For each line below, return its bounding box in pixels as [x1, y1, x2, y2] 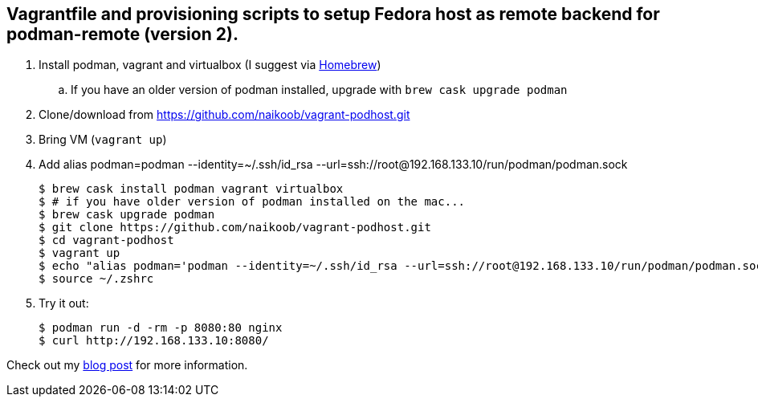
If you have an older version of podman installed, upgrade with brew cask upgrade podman [71, 83, 568, 97]
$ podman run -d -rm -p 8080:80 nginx [39, 321, 283, 335]
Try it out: [39, 296, 89, 311]
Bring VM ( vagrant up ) [39, 132, 167, 147]
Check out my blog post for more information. [6, 358, 248, 372]
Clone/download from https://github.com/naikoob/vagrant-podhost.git [39, 108, 410, 122]
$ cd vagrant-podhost [39, 234, 174, 247]
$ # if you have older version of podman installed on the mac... [39, 195, 466, 209]
